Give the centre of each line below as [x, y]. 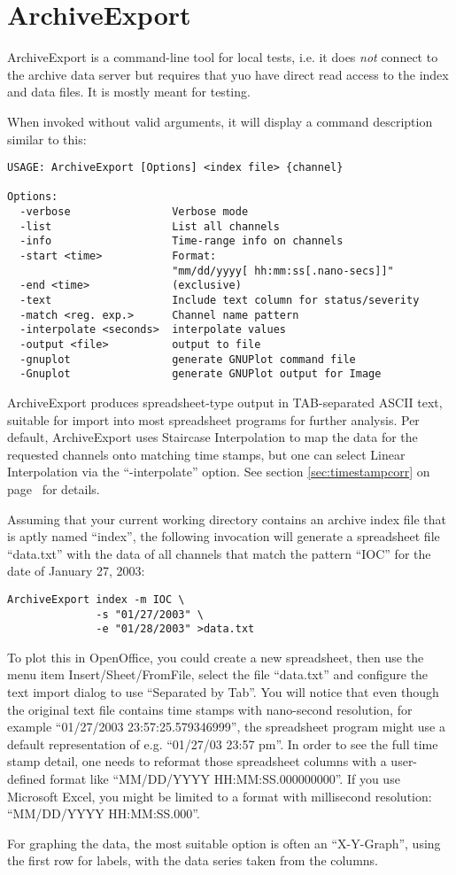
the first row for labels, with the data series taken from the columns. [193, 860]
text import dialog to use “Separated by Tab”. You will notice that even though [223, 692]
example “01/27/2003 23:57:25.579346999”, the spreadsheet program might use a [226, 727]
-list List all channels [150, 226]
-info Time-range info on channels [182, 241]
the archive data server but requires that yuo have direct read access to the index [228, 74]
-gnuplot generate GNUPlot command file [188, 359]
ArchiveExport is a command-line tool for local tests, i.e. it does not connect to [223, 57]
